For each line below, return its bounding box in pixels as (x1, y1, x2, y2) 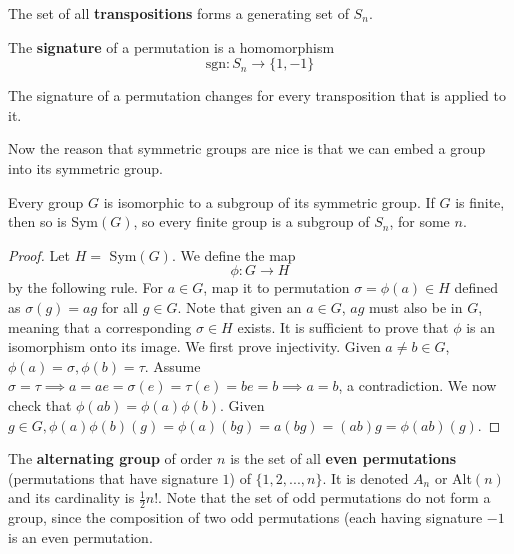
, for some (389, 211, 450, 232)
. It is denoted (322, 467, 409, 488)
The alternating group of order (8, 448, 213, 469)
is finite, (455, 191, 505, 212)
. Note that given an (177, 296, 302, 317)
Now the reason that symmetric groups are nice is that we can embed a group (8, 138, 486, 159)
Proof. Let (8, 244, 70, 265)
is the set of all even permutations (230, 448, 457, 469)
